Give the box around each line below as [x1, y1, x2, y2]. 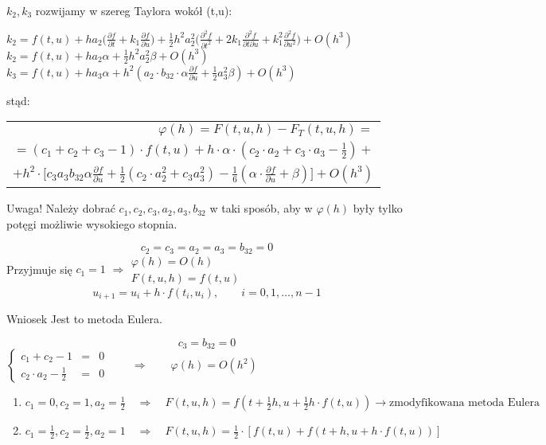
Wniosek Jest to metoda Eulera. [6, 310, 162, 327]
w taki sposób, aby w [209, 200, 313, 217]
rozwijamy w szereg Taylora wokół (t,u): [35, 2, 232, 18]
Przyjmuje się [6, 260, 72, 277]
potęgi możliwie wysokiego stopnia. [6, 215, 177, 232]
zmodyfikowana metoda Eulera [389, 397, 540, 409]
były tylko [353, 200, 403, 217]
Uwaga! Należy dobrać [6, 200, 115, 217]
